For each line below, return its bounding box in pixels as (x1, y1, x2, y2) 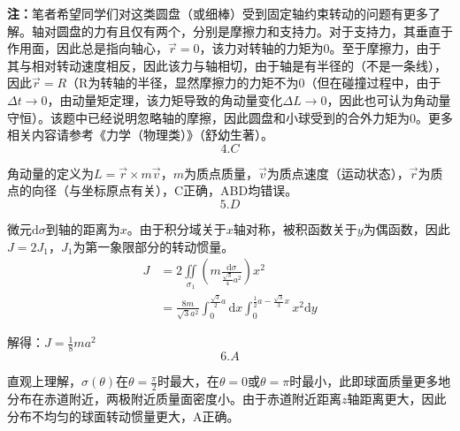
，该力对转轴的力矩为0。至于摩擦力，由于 (199, 39, 441, 57)
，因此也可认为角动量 (326, 90, 451, 109)
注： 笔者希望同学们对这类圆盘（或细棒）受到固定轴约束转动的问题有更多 (7, 4, 428, 22)
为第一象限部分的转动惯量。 (73, 237, 234, 255)
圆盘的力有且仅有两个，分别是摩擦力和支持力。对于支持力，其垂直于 (56, 21, 453, 40)
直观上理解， (7, 372, 81, 390)
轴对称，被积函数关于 (233, 219, 357, 238)
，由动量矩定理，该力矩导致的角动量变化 (47, 90, 283, 109)
